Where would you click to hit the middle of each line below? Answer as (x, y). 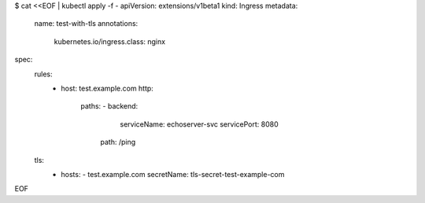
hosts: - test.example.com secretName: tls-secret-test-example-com (173, 174)
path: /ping (118, 142)
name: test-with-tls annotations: (86, 24)
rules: (43, 74)
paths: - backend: (109, 106)
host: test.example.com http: (107, 88)
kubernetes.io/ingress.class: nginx (109, 41)
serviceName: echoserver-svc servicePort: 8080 (199, 124)
